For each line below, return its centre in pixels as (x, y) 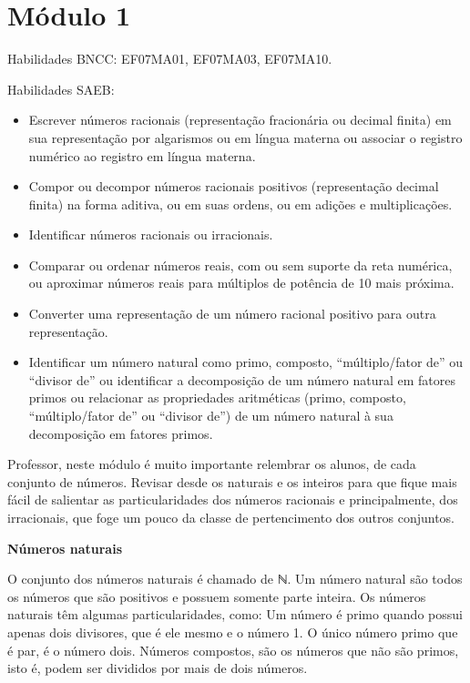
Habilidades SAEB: (61, 89)
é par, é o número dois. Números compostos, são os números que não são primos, (233, 650)
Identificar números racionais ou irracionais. (151, 234)
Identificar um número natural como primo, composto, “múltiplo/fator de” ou (246, 362)
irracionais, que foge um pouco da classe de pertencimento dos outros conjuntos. (231, 517)
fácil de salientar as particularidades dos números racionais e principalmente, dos (233, 500)
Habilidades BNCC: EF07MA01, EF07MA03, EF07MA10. (170, 59)
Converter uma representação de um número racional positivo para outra (232, 314)
